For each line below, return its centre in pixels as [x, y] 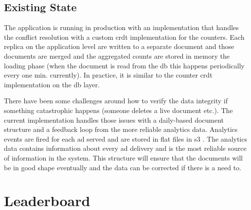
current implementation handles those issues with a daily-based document [114, 120]
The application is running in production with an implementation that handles [121, 27]
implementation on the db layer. [52, 84]
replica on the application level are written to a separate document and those [119, 46]
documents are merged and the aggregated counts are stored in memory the [117, 56]
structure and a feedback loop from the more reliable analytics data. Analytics [121, 129]
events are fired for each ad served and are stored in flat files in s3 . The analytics [125, 138]
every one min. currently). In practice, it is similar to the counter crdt [108, 75]
